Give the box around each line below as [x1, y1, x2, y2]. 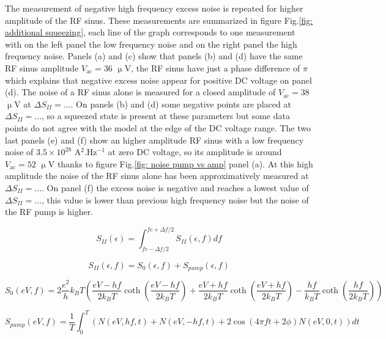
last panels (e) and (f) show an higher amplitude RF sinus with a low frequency [5, 133, 304, 146]
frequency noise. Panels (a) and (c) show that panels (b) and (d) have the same [5, 49, 303, 62]
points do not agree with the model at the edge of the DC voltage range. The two [5, 121, 311, 134]
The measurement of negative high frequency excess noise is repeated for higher [5, 2, 303, 14]
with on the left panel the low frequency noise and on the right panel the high [5, 37, 297, 50]
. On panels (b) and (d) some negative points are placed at [70, 97, 291, 110]
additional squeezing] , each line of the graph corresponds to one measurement [5, 26, 295, 38]
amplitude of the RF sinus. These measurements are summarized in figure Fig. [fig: [5, 13, 313, 26]
